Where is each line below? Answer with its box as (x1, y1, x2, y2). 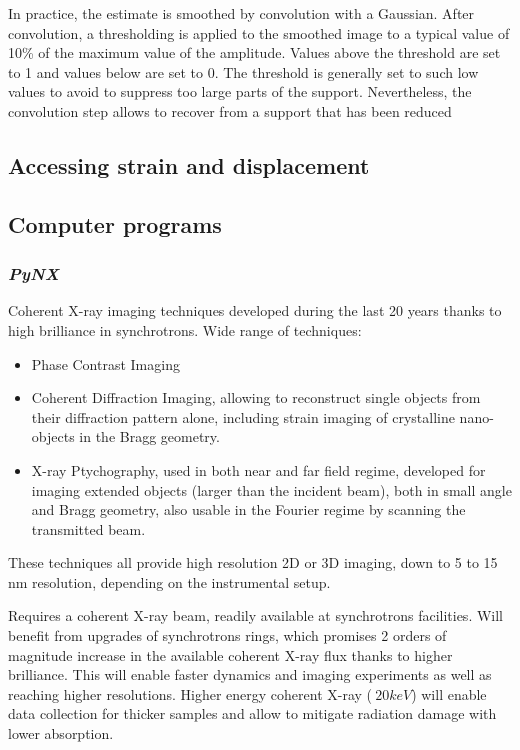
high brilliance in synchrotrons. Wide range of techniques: (8, 319, 362, 340)
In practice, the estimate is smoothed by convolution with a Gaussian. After (8, 3, 475, 23)
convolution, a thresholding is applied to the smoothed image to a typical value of (8, 22, 510, 43)
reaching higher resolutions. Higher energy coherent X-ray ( (8, 683, 373, 704)
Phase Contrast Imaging (31, 353, 180, 374)
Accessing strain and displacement (8, 149, 370, 180)
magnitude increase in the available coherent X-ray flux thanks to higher (8, 644, 453, 665)
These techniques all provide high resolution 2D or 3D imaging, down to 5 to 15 (8, 552, 498, 573)
